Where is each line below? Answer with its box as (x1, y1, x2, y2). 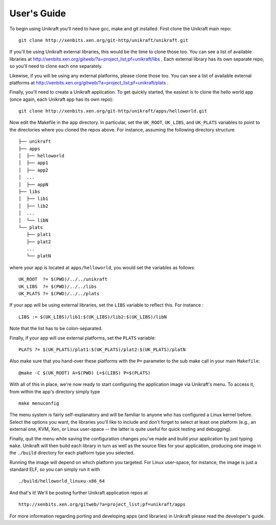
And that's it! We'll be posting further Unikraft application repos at (9, 489, 148, 496)
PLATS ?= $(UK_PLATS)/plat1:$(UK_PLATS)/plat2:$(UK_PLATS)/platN (18, 347, 186, 353)
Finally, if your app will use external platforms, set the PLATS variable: (9, 335, 156, 341)
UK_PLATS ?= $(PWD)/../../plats (18, 291, 100, 297)
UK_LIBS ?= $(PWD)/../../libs (18, 283, 97, 289)
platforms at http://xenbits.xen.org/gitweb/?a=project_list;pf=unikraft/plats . (9, 79, 169, 85)
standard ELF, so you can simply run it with (9, 466, 100, 473)
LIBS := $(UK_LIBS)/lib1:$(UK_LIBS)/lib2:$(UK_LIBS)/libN (18, 314, 167, 320)
